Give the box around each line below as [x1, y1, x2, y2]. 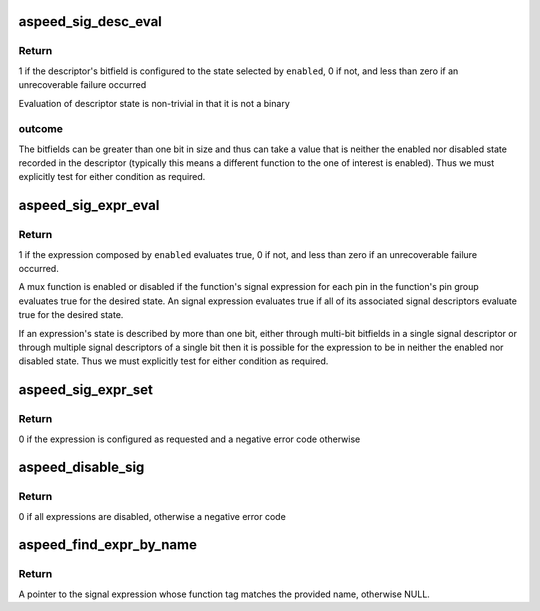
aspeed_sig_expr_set [18, 381, 154, 399]
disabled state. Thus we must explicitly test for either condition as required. [18, 355, 329, 367]
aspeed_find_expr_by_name [18, 536, 197, 554]
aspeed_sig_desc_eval [18, 13, 162, 30]
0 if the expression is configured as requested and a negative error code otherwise [18, 433, 361, 445]
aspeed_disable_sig [18, 459, 145, 476]
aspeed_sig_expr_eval [18, 197, 160, 214]
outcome [18, 122, 64, 136]
